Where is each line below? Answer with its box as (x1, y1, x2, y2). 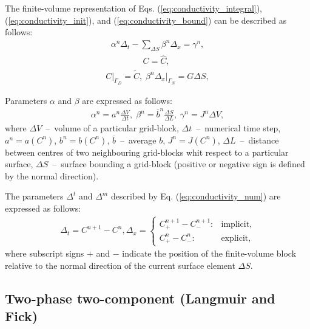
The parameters (5, 190, 64, 203)
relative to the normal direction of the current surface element (5, 258, 235, 271)
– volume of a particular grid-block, (45, 121, 179, 134)
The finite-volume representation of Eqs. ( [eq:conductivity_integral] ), (5, 2, 263, 14)
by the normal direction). (5, 169, 99, 182)
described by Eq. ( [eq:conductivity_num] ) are (110, 190, 281, 203)
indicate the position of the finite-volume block (122, 247, 297, 260)
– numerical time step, (196, 121, 281, 134)
